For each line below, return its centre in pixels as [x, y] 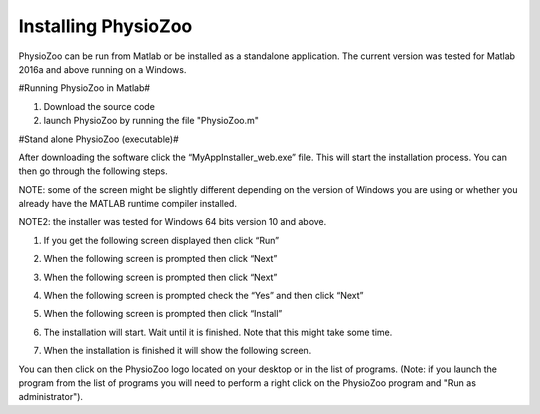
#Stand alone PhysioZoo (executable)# [98, 139]
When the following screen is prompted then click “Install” [163, 314]
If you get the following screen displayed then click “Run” [161, 240]
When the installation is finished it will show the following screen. [177, 351]
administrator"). [51, 397]
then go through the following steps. [93, 171]
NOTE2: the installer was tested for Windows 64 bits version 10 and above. [172, 222]
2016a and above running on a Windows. [102, 69]
